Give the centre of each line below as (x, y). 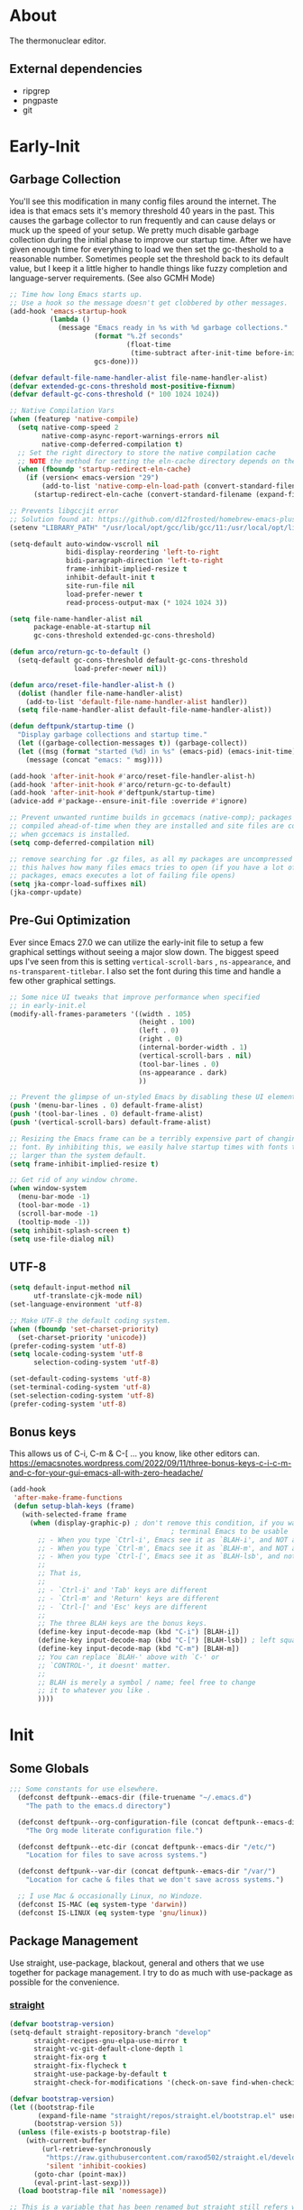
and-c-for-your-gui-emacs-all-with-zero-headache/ (106, 1473)
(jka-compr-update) (46, 893)
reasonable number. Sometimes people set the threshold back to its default (149, 259)
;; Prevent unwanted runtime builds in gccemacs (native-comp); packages (151, 818)
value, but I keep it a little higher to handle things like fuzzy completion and (148, 268)
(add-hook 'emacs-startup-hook (68, 311)
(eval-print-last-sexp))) (82, 2183)
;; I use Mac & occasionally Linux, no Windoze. (110, 1896)
